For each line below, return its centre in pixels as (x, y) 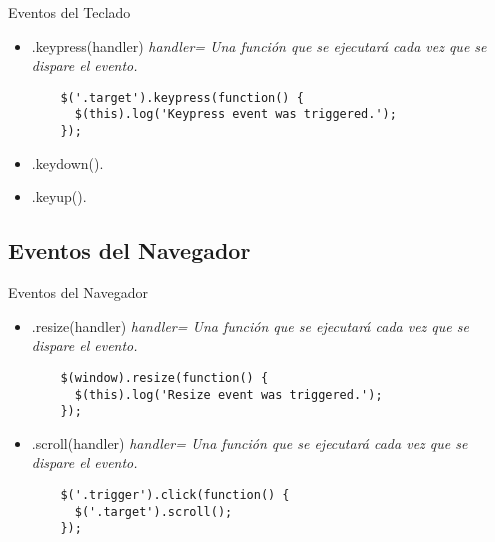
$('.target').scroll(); (153, 511)
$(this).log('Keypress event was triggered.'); (235, 114)
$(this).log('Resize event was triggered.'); (228, 394)
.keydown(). (67, 162)
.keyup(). (59, 196)
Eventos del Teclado (69, 12)
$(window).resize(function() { (164, 377)
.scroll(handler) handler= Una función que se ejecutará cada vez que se (249, 442)
